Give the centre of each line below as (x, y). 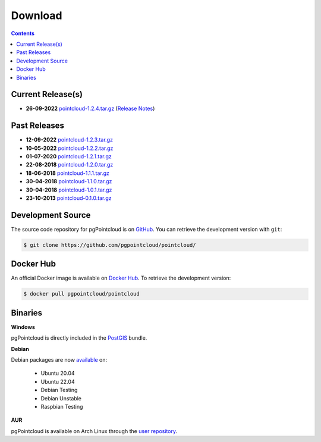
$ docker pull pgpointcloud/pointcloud (81, 294)
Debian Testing (59, 390)
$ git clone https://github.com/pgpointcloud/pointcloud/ (110, 245)
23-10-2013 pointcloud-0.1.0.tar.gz (69, 198)
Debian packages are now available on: (59, 360)
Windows (23, 327)
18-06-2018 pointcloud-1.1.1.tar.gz (67, 173)
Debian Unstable (61, 398)
